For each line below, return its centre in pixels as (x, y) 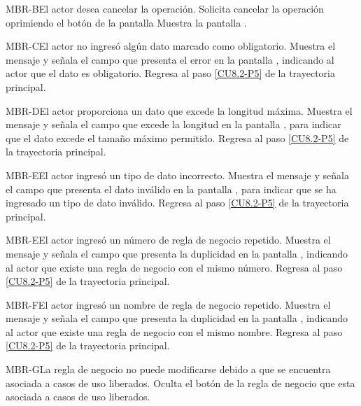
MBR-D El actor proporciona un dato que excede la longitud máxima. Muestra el (179, 110)
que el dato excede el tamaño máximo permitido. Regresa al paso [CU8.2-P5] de (177, 138)
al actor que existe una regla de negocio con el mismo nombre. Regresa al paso (174, 331)
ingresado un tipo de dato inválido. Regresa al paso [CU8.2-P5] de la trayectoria (177, 203)
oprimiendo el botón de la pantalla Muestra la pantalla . (126, 22)
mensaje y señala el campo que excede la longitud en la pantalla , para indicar (174, 124)
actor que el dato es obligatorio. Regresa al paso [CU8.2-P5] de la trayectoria (170, 73)
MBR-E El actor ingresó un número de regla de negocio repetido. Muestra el (168, 240)
